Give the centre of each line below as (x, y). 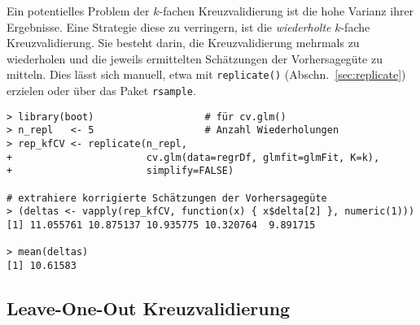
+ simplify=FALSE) (120, 171)
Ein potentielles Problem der (78, 11)
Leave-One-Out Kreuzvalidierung (149, 308)
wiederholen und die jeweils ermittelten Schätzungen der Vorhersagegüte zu (195, 58)
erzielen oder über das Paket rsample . (101, 91)
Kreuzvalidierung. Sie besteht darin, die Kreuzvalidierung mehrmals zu (183, 43)
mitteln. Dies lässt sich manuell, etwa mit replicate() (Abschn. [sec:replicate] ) (206, 74)
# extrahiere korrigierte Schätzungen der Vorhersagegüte (167, 198)
